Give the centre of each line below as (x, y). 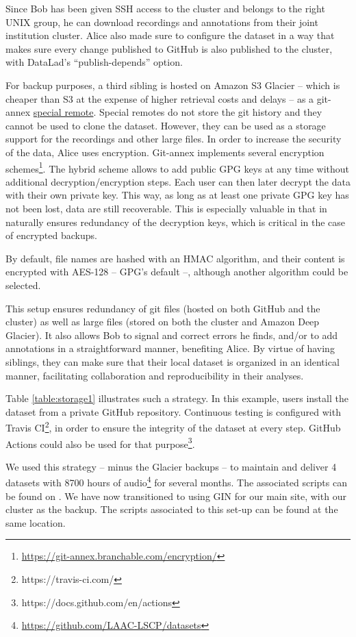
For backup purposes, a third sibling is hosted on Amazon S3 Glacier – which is (173, 85)
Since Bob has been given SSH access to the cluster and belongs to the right (165, 8)
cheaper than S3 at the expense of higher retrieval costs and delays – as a (160, 98)
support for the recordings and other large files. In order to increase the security (174, 139)
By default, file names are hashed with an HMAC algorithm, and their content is (175, 258)
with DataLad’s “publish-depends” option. (94, 62)
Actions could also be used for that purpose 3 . (100, 442)
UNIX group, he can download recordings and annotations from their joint (162, 22)
